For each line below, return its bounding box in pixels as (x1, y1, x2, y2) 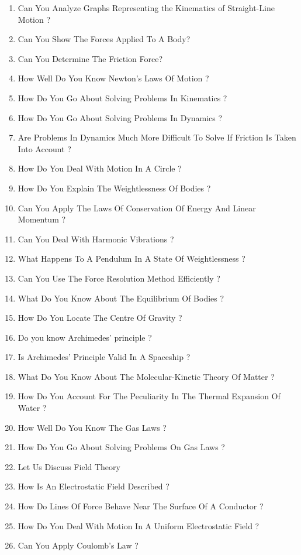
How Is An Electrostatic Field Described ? (18, 480, 169, 492)
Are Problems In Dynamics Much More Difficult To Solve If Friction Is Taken (18, 131, 296, 143)
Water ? (18, 402, 47, 414)
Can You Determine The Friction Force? (18, 52, 163, 64)
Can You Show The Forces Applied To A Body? (18, 33, 191, 45)
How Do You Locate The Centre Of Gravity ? (18, 311, 182, 324)
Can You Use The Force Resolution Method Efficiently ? (18, 272, 220, 284)
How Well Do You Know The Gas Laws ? (18, 421, 167, 433)
